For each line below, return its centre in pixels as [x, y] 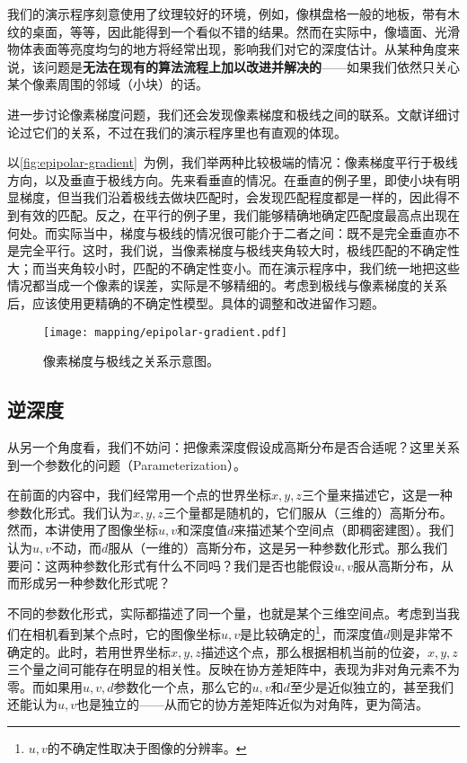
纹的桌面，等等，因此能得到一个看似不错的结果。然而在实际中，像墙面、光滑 [233, 31]
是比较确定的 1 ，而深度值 [312, 632]
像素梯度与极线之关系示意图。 [131, 361]
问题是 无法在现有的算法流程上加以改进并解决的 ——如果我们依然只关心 [252, 66]
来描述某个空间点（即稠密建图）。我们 [344, 530]
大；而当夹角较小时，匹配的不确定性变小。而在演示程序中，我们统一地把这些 [233, 267]
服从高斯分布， [397, 565]
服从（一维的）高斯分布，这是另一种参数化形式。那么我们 [278, 547]
